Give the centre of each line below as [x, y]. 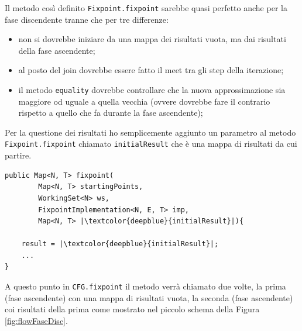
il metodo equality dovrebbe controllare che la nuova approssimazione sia [152, 90]
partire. [18, 155]
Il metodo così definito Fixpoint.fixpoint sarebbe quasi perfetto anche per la [146, 8]
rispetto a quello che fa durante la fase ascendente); [111, 113]
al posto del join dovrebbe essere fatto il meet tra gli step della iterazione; [151, 70]
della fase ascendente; [57, 50]
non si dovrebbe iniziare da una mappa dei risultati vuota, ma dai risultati [152, 39]
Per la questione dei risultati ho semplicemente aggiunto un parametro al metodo [150, 132]
